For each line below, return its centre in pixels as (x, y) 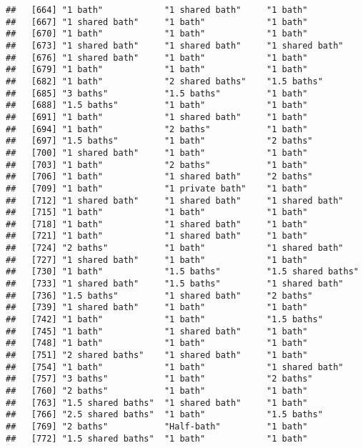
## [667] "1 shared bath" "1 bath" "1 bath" (157, 22)
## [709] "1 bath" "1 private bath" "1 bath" (157, 188)
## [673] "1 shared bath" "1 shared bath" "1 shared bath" (175, 45)
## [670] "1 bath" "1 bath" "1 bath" (157, 34)
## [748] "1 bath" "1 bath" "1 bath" (157, 343)
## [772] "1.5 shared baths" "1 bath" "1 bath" (157, 438)
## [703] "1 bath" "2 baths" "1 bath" (157, 165)
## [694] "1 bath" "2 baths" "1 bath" (157, 129)
